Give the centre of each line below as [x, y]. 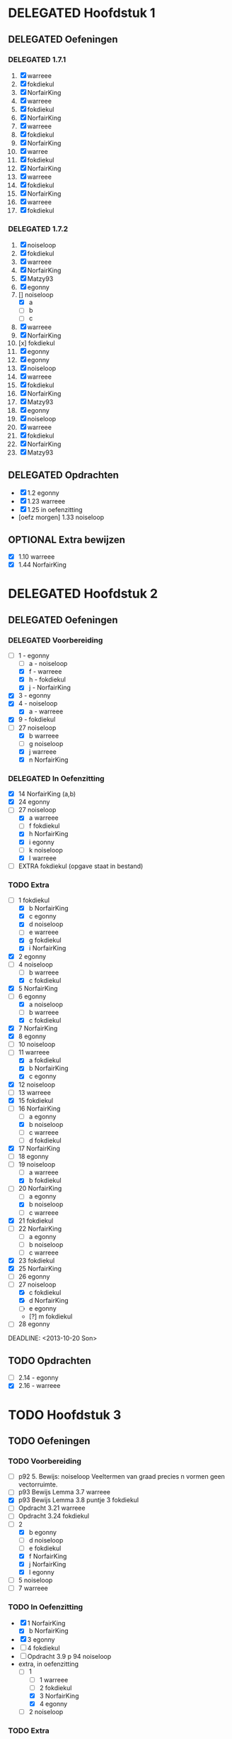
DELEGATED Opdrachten [63, 475]
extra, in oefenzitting [48, 1664]
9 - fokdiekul [37, 720]
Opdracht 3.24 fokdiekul [54, 1516]
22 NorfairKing [40, 1228]
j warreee [43, 751]
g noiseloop [46, 743]
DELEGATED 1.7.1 [37, 60]
